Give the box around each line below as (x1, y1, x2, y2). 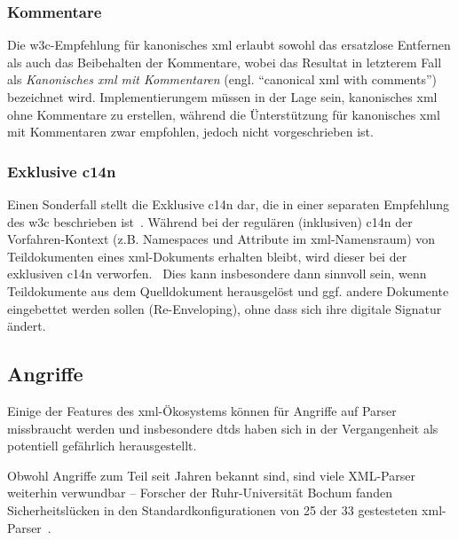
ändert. (7, 317, 46, 335)
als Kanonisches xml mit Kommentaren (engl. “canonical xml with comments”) (7, 70, 437, 89)
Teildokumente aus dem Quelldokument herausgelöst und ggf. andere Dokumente (7, 281, 449, 300)
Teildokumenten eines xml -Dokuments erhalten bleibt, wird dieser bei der (7, 247, 407, 265)
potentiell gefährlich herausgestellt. (7, 436, 197, 455)
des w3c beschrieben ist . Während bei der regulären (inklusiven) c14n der (7, 212, 413, 231)
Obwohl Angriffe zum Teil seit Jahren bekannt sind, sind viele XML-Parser (7, 466, 415, 484)
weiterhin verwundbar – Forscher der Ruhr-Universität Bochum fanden (7, 483, 392, 502)
